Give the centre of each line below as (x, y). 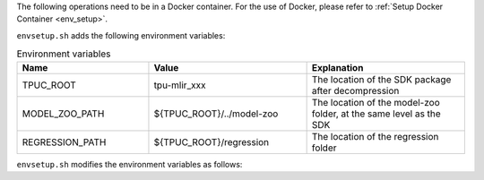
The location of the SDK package (381, 79)
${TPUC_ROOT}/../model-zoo (216, 114)
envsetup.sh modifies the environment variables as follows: (130, 164)
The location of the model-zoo (376, 102)
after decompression (355, 90)
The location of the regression (375, 136)
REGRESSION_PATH (64, 141)
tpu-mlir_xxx (180, 85)
